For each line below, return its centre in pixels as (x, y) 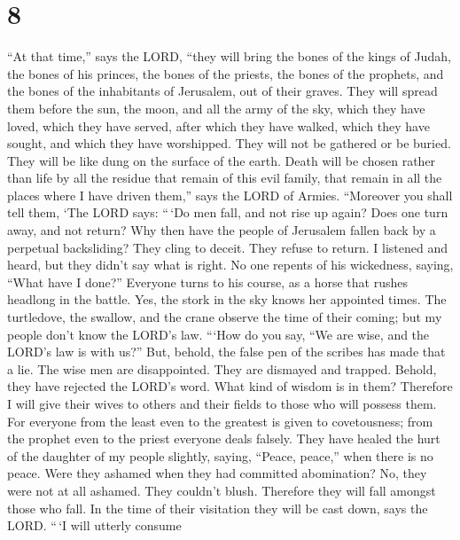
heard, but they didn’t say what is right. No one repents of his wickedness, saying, (230, 265)
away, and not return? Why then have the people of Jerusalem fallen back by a (222, 230)
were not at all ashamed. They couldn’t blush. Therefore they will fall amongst (222, 490)
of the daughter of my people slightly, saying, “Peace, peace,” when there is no (220, 455)
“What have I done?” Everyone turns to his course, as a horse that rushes (208, 282)
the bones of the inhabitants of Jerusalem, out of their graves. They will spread (222, 91)
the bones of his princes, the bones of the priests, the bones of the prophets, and (226, 73)
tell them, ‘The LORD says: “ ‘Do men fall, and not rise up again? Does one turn (228, 212)
